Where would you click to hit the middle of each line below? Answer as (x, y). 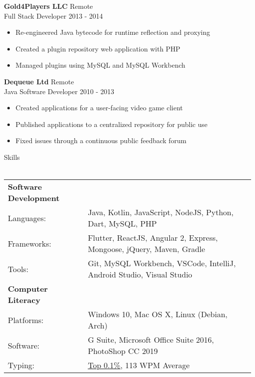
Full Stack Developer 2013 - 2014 (53, 15)
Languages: (27, 218)
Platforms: (26, 320)
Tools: (18, 269)
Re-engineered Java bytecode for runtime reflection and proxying (113, 32)
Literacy (24, 300)
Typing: (21, 365)
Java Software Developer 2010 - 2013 (59, 91)
